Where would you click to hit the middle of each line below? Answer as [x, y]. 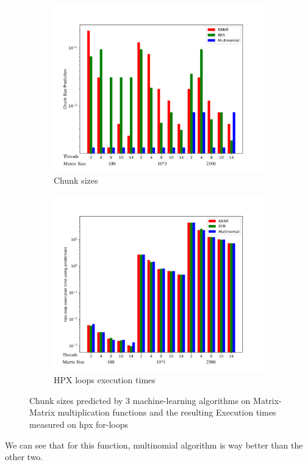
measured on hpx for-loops [79, 424]
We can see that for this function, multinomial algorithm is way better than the [154, 445]
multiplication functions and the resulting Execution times [167, 412]
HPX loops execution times [105, 380]
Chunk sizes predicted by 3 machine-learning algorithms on [140, 400]
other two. [24, 457]
